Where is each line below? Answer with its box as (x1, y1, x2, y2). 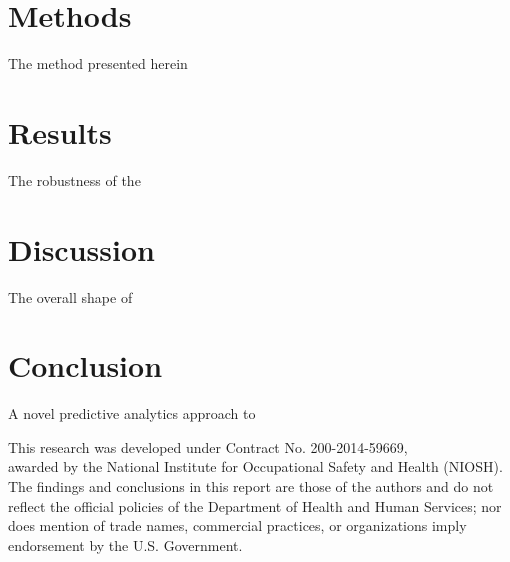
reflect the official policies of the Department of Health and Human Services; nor (8, 495, 502, 516)
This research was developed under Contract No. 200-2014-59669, (8, 436, 408, 457)
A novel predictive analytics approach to (8, 403, 256, 424)
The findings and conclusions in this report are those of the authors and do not (8, 476, 494, 497)
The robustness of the (8, 169, 141, 190)
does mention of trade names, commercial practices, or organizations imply (8, 515, 467, 536)
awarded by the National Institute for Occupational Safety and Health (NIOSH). (8, 456, 503, 477)
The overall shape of (8, 286, 133, 307)
